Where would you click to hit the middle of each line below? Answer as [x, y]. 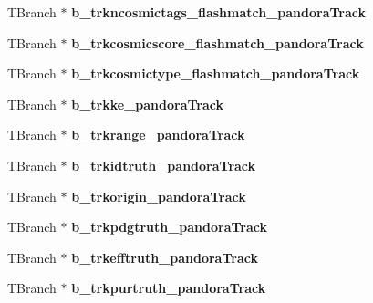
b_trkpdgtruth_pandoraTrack [170, 227]
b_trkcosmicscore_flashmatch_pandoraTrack [218, 42]
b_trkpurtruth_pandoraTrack [169, 288]
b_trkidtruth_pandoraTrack [164, 165]
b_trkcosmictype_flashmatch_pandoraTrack [216, 73]
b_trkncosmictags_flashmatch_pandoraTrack [219, 12]
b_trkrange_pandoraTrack [158, 135]
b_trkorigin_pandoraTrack [159, 196]
